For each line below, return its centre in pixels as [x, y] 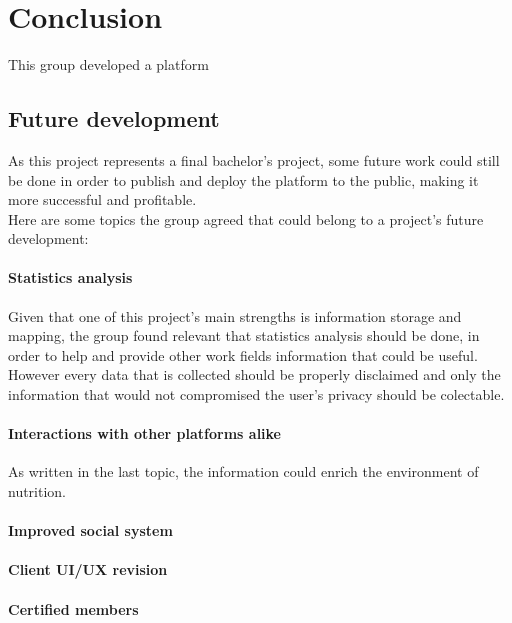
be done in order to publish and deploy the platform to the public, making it [243, 179]
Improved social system [90, 530]
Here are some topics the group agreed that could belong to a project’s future [246, 218]
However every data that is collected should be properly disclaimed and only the [254, 374]
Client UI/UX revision [88, 569]
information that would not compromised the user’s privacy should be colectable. [256, 394]
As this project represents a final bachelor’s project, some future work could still [254, 159]
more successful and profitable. [102, 199]
